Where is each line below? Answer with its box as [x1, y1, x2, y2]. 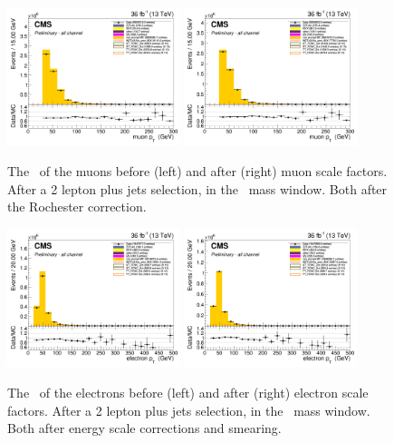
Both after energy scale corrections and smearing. [7, 418, 282, 438]
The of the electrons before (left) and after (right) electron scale [7, 383, 369, 402]
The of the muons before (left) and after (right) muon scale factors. [7, 162, 388, 181]
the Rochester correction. [7, 197, 147, 216]
